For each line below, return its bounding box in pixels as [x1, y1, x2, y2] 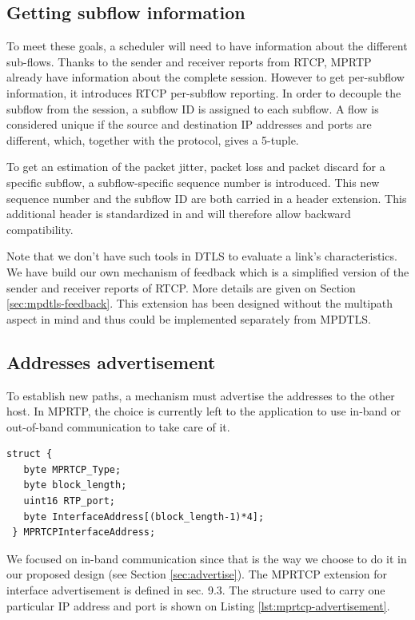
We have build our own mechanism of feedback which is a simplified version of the [6, 263, 409, 280]
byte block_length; [23, 479, 127, 491]
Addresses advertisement [6, 349, 216, 374]
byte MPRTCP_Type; [23, 463, 122, 475]
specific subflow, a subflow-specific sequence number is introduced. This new [6, 173, 380, 190]
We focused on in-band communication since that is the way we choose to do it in [6, 550, 407, 566]
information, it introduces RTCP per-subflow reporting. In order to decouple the [6, 84, 401, 101]
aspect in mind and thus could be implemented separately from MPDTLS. [6, 310, 371, 327]
